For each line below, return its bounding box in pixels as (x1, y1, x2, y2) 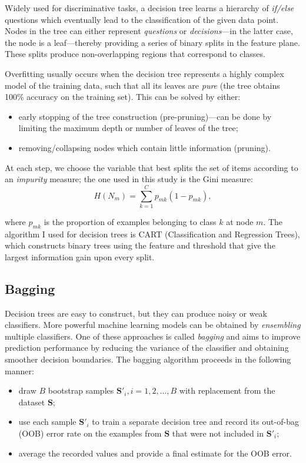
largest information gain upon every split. (5, 250, 155, 263)
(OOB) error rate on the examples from (18, 427, 162, 439)
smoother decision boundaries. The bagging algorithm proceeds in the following (5, 353, 291, 365)
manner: (5, 364, 34, 377)
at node (226, 215, 254, 227)
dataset (18, 395, 45, 408)
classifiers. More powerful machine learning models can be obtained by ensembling (5, 318, 301, 331)
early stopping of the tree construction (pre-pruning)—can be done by (18, 110, 272, 122)
